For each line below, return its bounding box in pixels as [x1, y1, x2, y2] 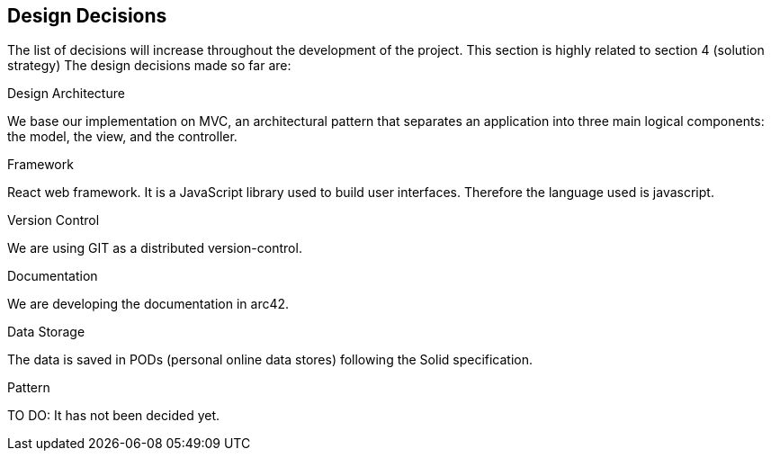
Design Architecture [7, 85, 125, 102]
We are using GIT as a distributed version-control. [7, 240, 302, 256]
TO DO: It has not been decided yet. [7, 408, 220, 424]
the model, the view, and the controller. [7, 129, 238, 145]
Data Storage [7, 324, 85, 340]
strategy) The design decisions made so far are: [7, 58, 291, 74]
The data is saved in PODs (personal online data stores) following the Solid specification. [7, 352, 533, 368]
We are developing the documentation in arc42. [7, 296, 290, 312]
